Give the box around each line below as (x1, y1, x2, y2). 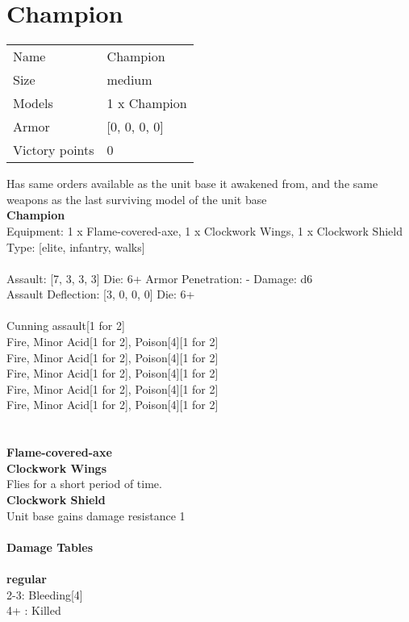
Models (13, 94, 53, 113)
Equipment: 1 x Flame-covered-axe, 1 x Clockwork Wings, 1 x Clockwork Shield (6, 222, 403, 239)
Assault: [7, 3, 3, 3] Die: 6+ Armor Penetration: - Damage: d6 (6, 269, 313, 286)
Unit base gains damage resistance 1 (6, 507, 186, 524)
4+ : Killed (6, 602, 61, 619)
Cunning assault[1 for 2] (6, 317, 125, 334)
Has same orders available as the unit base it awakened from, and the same (6, 175, 378, 192)
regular (6, 570, 47, 587)
